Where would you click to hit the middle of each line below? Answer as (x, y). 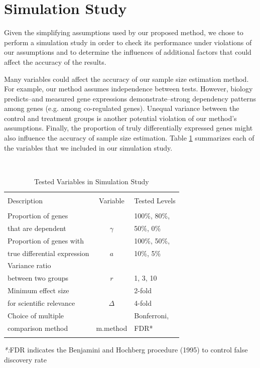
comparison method (38, 328)
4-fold (143, 302)
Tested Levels (155, 200)
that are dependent (37, 228)
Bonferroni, (152, 315)
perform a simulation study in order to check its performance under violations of (128, 42)
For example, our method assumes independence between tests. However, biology (128, 89)
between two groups (38, 278)
